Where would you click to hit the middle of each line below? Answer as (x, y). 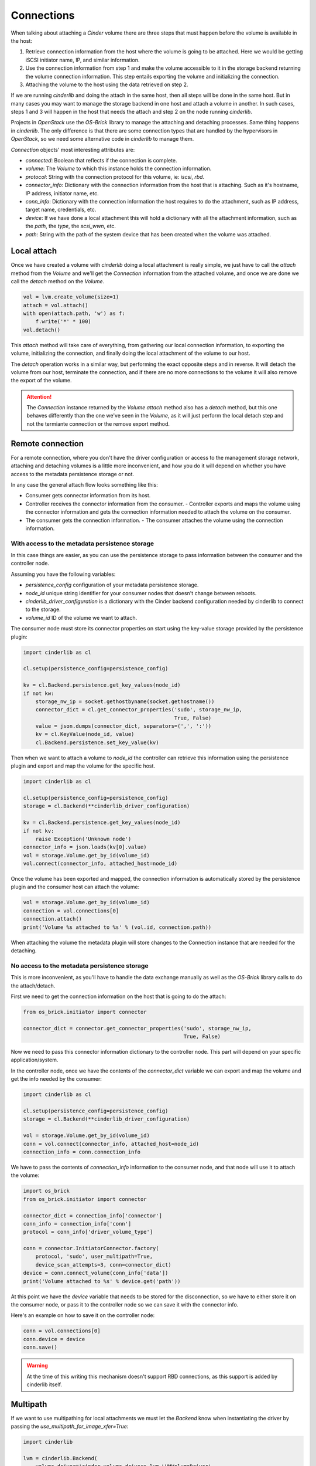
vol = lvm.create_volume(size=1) (71, 297)
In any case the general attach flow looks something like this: (84, 484)
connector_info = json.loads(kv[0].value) (85, 847)
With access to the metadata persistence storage (83, 544)
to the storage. (43, 609)
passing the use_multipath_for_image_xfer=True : (70, 1426)
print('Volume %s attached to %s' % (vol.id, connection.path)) (117, 927)
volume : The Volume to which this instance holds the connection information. (118, 169)
